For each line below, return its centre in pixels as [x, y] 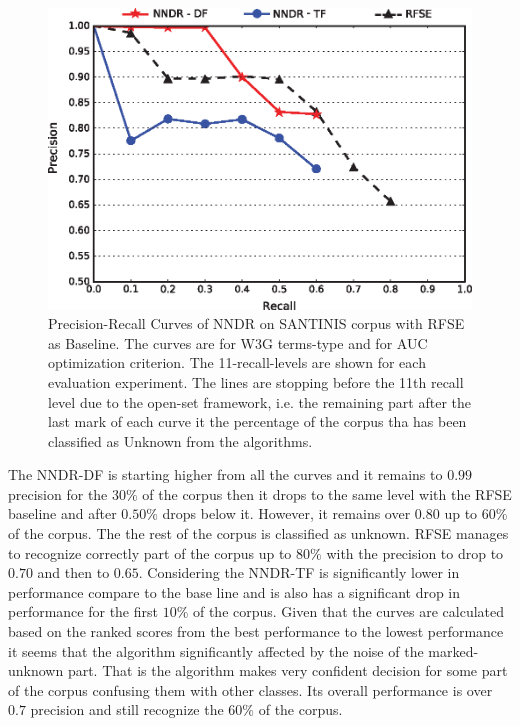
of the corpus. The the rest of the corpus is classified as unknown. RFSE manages [258, 533]
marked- [453, 650]
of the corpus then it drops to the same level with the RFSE [327, 493]
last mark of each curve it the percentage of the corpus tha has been [257, 421]
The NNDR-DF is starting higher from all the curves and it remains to [225, 474]
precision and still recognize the [127, 709]
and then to [73, 572]
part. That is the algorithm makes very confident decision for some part [287, 670]
